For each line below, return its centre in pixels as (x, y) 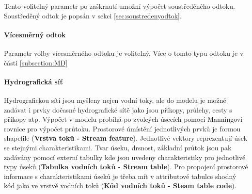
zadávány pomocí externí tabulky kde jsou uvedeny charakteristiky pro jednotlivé (125, 157)
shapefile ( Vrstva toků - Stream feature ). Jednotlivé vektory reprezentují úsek (126, 138)
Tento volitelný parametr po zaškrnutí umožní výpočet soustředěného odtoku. (119, 6)
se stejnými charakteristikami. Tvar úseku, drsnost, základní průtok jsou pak (118, 147)
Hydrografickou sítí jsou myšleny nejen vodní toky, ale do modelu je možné (115, 100)
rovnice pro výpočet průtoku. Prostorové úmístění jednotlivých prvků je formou (122, 128)
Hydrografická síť (33, 81)
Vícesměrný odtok (35, 34)
